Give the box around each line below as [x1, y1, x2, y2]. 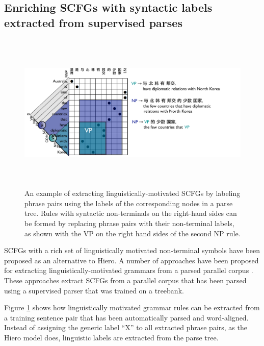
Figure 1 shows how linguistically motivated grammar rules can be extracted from [4, 302, 260, 313]
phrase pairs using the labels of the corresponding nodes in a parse [24, 197, 233, 208]
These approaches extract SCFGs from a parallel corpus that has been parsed [4, 275, 247, 285]
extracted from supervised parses [4, 14, 182, 30]
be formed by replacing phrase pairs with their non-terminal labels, [24, 217, 234, 228]
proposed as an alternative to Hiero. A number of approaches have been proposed [4, 255, 259, 265]
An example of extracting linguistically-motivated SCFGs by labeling [24, 188, 241, 199]
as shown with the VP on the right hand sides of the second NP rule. [24, 228, 241, 238]
